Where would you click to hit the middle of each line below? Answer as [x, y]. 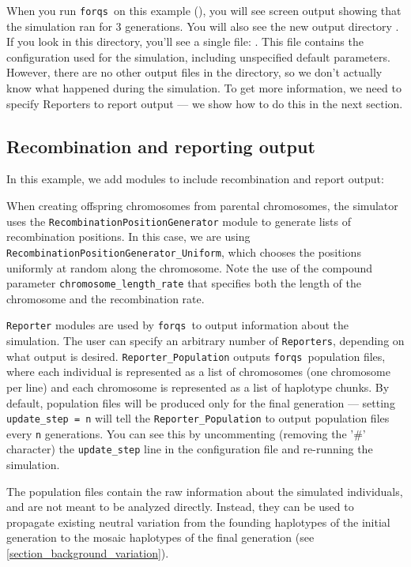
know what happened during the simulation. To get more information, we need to [204, 88]
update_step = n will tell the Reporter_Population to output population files [198, 418]
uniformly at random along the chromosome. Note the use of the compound [190, 267]
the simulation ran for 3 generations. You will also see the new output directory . [203, 26]
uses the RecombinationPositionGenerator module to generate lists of [179, 221]
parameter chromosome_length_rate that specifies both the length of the [184, 283]
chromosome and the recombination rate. [106, 298]
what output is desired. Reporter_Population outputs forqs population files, [196, 356]
